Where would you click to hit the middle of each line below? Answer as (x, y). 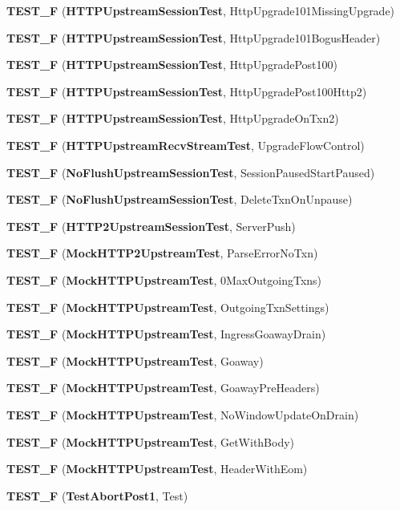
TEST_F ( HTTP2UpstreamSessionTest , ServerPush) (151, 226)
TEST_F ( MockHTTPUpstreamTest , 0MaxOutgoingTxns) (164, 279)
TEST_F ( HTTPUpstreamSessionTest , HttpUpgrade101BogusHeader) (194, 37)
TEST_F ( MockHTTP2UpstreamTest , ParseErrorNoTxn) (162, 253)
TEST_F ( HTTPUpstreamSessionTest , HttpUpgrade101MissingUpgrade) (201, 10)
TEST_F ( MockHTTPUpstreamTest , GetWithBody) (151, 441)
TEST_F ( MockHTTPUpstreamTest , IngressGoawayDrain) (166, 334)
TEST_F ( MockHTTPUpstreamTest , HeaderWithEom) (157, 469)
